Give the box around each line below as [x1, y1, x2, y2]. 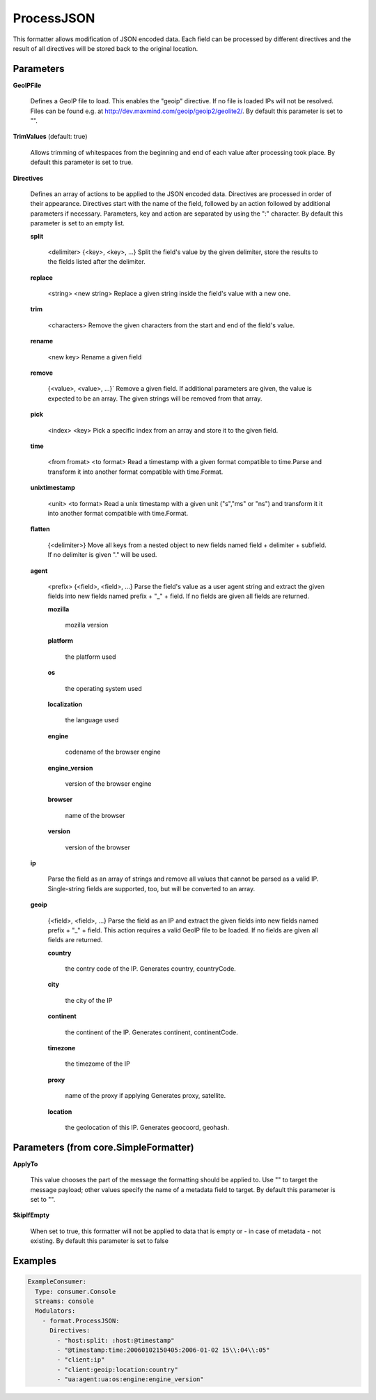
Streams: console [35, 1297, 94, 1305]
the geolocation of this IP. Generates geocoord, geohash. [65, 1123, 230, 1131]
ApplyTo [13, 1159, 38, 1168]
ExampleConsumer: [27, 1278, 87, 1286]
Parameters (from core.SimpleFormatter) [13, 1141, 194, 1153]
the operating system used [65, 684, 142, 692]
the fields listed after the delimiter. [47, 258, 146, 266]
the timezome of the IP [65, 1059, 130, 1068]
